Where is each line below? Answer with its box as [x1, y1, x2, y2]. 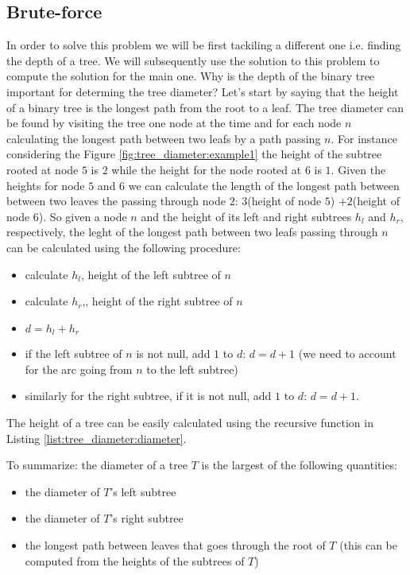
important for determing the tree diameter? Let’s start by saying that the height [6, 83, 399, 99]
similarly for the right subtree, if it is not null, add [25, 387, 272, 404]
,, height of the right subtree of [82, 293, 233, 309]
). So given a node [38, 208, 127, 224]
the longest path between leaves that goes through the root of [25, 536, 326, 553]
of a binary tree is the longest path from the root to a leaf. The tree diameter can [6, 99, 404, 115]
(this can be [339, 536, 398, 553]
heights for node [6, 177, 85, 193]
